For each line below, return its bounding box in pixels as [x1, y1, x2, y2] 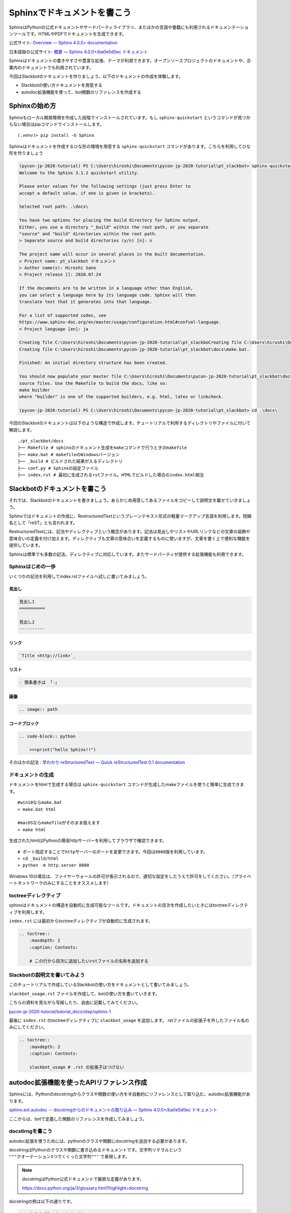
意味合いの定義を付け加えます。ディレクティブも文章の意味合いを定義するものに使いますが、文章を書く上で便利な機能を [9, 535, 250, 541]
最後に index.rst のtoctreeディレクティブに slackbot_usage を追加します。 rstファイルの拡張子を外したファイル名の [9, 1017, 250, 1023]
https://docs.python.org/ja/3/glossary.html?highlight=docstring [22, 1185, 148, 1191]
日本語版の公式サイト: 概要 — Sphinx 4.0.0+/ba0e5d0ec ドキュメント [9, 49, 148, 54]
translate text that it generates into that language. [19, 299, 152, 304]
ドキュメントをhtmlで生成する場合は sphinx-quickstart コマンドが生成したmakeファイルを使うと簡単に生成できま [9, 782, 244, 787]
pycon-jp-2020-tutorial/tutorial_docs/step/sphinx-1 [9, 1008, 111, 1014]
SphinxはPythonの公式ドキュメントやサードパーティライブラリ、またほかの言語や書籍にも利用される [9, 24, 210, 30]
